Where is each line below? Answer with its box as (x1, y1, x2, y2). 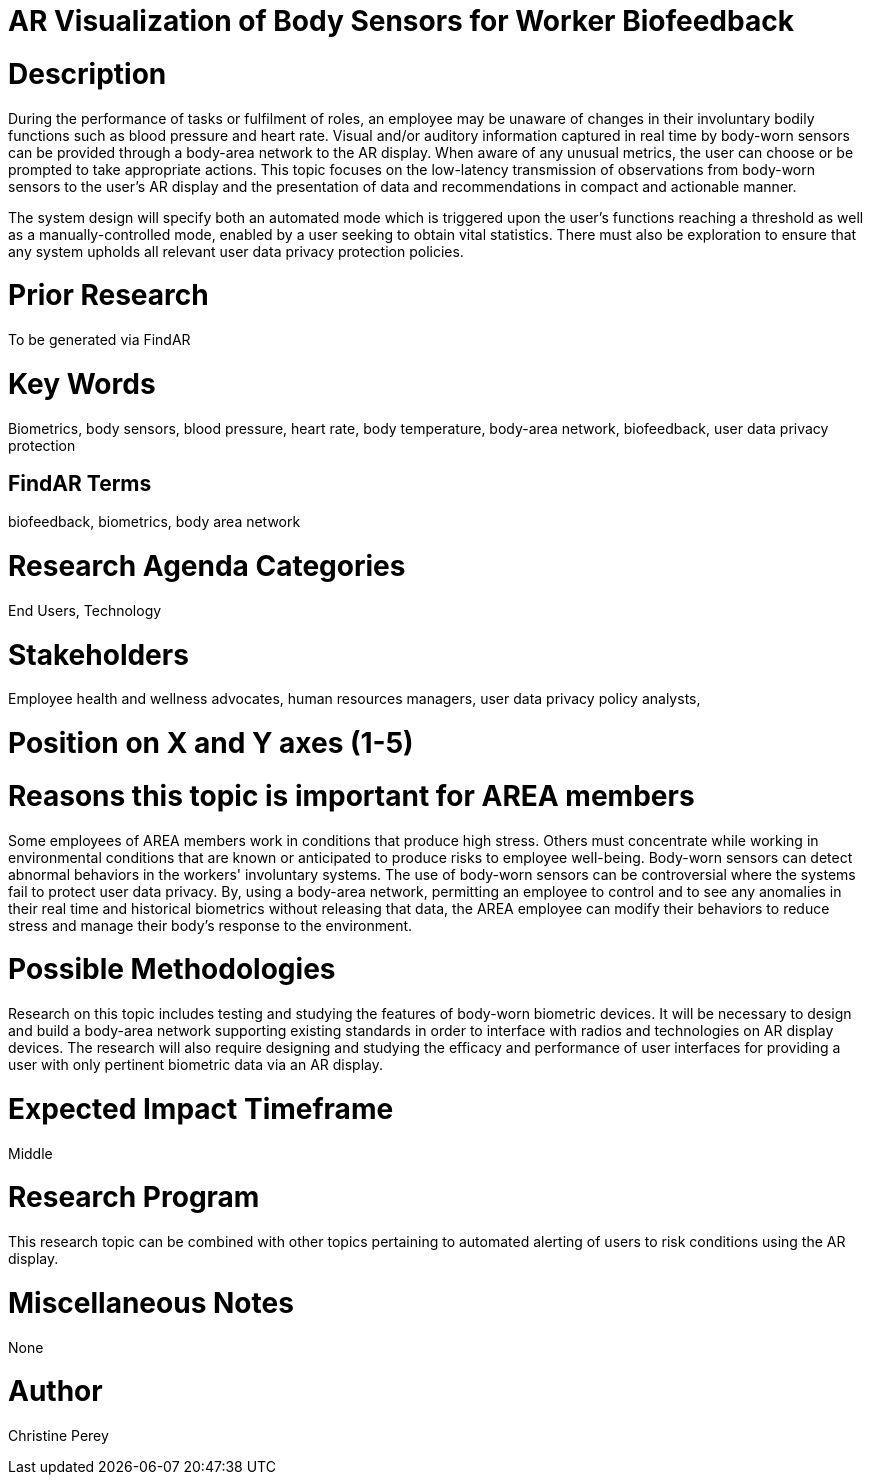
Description (8, 56, 167, 91)
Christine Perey (8, 1427, 109, 1445)
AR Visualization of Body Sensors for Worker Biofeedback (8, 4, 794, 38)
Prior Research (8, 278, 209, 313)
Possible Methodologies (8, 952, 336, 987)
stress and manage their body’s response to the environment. (8, 916, 413, 934)
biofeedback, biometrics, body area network (8, 513, 301, 531)
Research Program (8, 1180, 260, 1215)
